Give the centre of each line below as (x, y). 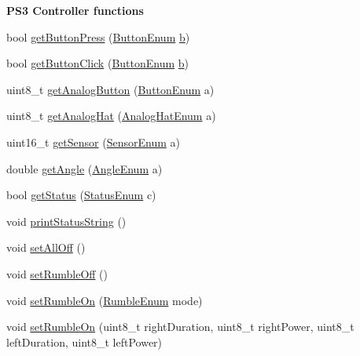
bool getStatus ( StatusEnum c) (81, 195)
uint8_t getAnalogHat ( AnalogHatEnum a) (111, 116)
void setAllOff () (46, 247)
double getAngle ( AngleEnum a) (84, 168)
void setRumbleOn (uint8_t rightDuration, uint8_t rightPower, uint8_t (180, 327)
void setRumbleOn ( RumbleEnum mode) (105, 300)
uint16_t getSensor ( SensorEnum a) (93, 142)
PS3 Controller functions (75, 10)
